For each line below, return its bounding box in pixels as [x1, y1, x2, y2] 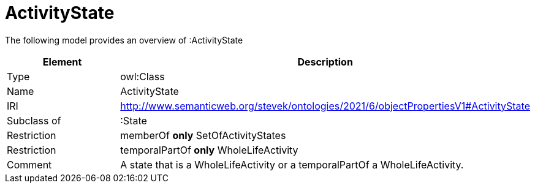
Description [297, 55, 353, 68]
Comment [7, 158, 52, 171]
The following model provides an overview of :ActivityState [5, 34, 243, 45]
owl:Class [120, 70, 165, 83]
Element [42, 55, 82, 68]
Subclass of [7, 114, 61, 127]
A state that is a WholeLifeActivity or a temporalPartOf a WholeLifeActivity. [120, 158, 464, 171]
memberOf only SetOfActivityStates [120, 129, 286, 141]
